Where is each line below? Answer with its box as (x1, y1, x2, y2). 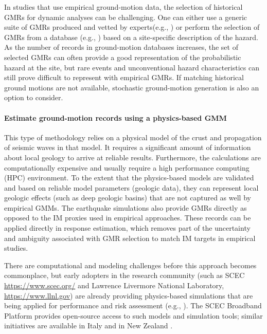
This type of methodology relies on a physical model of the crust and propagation (4, 132, 262, 142)
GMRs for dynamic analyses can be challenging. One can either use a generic (4, 11, 247, 22)
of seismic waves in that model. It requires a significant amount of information (4, 142, 251, 153)
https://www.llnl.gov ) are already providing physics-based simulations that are (4, 290, 253, 301)
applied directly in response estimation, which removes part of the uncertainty (4, 222, 251, 233)
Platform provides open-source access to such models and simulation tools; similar (4, 310, 263, 321)
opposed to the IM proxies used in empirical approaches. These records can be (4, 212, 251, 223)
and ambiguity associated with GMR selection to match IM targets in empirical (4, 232, 256, 243)
